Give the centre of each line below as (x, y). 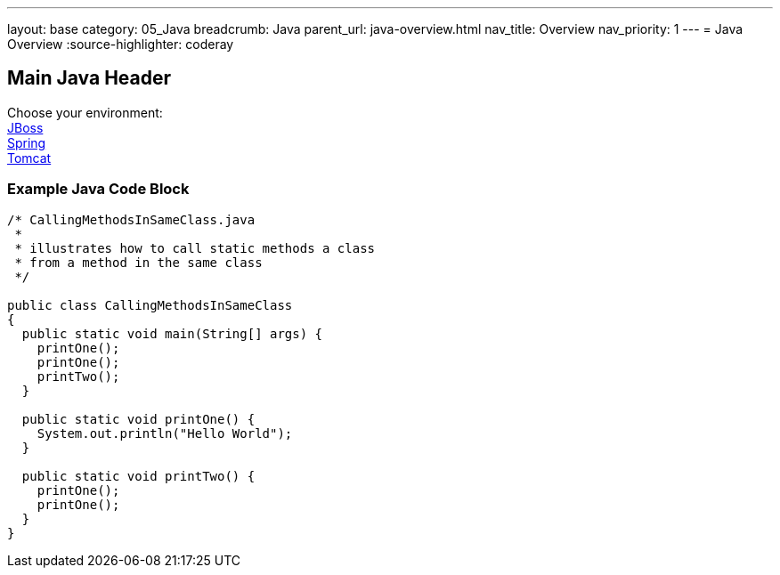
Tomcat (29, 158)
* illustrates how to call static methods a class (195, 248)
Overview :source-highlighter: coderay (121, 44)
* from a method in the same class (138, 262)
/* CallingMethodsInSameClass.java (131, 219)
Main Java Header (89, 78)
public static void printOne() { (138, 419)
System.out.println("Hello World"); (165, 433)
